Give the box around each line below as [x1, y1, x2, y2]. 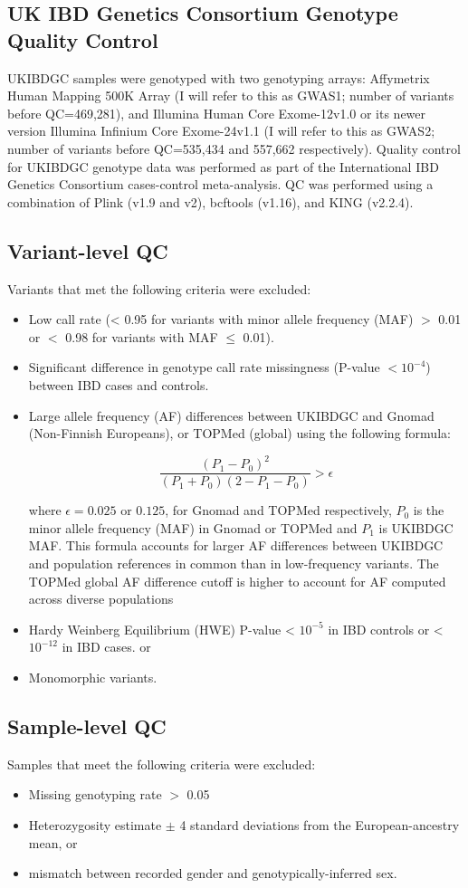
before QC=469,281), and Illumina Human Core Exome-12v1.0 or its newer [7, 103, 426, 122]
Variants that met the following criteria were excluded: [7, 279, 311, 298]
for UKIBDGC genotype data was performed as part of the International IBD [7, 157, 439, 176]
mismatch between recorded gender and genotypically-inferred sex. [28, 864, 397, 883]
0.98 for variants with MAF [65, 327, 218, 346]
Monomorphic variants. [28, 668, 158, 687]
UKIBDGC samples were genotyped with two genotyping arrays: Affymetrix [7, 68, 430, 87]
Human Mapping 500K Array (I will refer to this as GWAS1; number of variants [7, 86, 454, 105]
